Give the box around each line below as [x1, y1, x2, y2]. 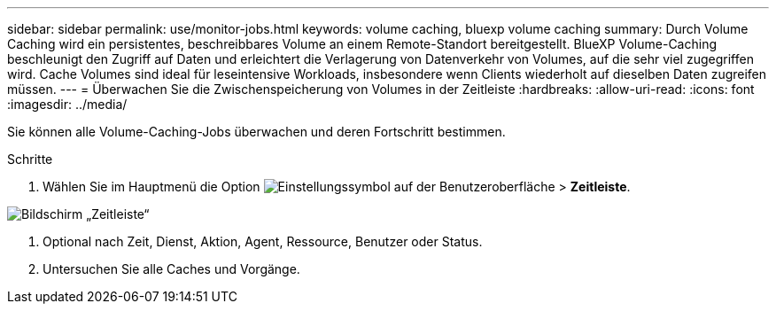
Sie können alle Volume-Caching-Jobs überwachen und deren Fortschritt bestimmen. [7, 124, 506, 139]
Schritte [7, 152, 53, 167]
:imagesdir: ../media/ [7, 97, 128, 112]
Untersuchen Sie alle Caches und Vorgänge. [43, 261, 300, 276]
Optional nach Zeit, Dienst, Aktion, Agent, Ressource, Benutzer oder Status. [43, 234, 483, 249]
